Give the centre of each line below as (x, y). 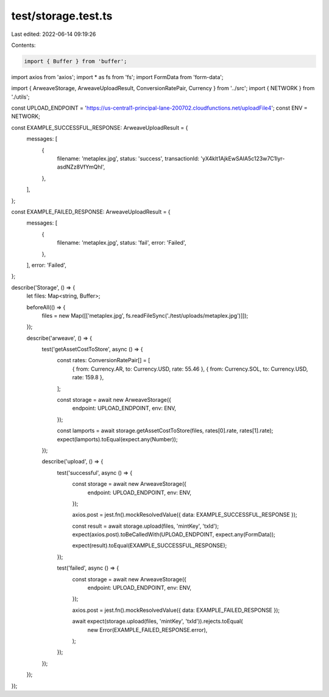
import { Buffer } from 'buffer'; (76, 61)
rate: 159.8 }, (88, 377)
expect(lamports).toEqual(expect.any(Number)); (117, 439)
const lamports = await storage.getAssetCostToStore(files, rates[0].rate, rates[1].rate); (165, 431)
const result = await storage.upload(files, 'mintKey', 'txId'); (146, 526)
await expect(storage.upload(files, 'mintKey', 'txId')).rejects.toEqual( (157, 622)
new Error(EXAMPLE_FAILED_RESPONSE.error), (147, 629)
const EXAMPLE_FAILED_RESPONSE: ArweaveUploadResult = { (91, 212)
